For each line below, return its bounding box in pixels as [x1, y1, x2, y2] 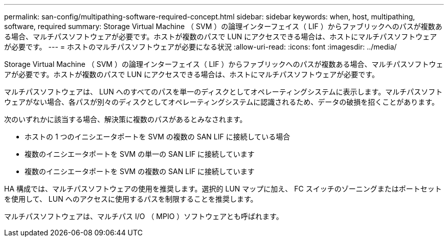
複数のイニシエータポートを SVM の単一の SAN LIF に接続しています [25, 150, 255, 158]
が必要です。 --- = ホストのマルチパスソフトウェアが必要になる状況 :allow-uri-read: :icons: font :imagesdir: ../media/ [4, 42, 397, 51]
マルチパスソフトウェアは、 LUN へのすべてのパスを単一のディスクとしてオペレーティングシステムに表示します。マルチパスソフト [4, 87, 443, 96]
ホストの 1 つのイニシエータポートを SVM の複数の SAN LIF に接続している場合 [25, 132, 290, 141]
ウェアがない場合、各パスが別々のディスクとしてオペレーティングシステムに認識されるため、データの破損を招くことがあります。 [4, 98, 439, 106]
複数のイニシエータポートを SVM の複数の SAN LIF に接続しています [25, 167, 255, 176]
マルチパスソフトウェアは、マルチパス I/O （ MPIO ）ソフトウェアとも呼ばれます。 [4, 212, 283, 221]
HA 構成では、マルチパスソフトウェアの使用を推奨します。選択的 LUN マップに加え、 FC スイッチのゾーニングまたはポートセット [4, 184, 442, 193]
